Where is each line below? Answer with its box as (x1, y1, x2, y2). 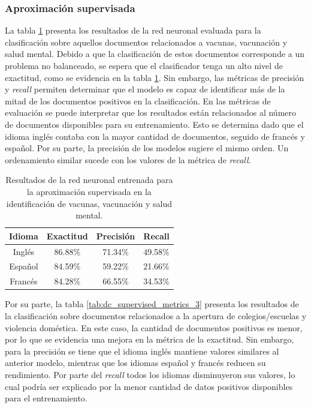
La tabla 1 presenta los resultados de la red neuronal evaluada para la (5, 24, 261, 37)
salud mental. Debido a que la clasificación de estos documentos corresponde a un (5, 47, 305, 60)
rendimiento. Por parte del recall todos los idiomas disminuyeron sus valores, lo (5, 368, 295, 380)
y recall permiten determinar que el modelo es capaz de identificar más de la (5, 83, 285, 95)
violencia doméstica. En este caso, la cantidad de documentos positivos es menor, (5, 321, 303, 334)
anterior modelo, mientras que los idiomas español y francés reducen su (5, 356, 266, 369)
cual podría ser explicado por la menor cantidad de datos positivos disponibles (5, 380, 293, 392)
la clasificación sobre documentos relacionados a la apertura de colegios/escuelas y (5, 309, 307, 322)
